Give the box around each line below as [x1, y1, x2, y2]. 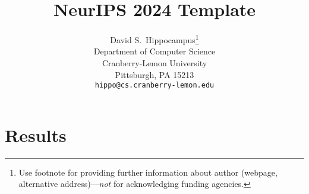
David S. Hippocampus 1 [110, 32, 199, 46]
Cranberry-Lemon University [102, 56, 207, 69]
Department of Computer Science [93, 45, 216, 57]
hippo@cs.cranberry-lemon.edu [94, 81, 215, 90]
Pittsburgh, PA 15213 [115, 68, 194, 80]
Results [5, 122, 67, 147]
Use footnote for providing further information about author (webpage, [18, 166, 278, 178]
